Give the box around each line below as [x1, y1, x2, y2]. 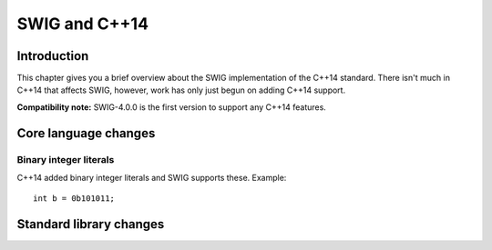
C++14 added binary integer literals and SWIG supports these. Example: [16, 173, 287, 183]
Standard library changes [16, 216, 165, 232]
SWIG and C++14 [16, 14, 149, 34]
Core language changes [16, 125, 156, 141]
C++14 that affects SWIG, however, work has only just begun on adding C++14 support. [16, 85, 346, 95]
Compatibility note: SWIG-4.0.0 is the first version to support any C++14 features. [16, 101, 327, 113]
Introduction [16, 48, 89, 64]
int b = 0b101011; [33, 194, 116, 204]
